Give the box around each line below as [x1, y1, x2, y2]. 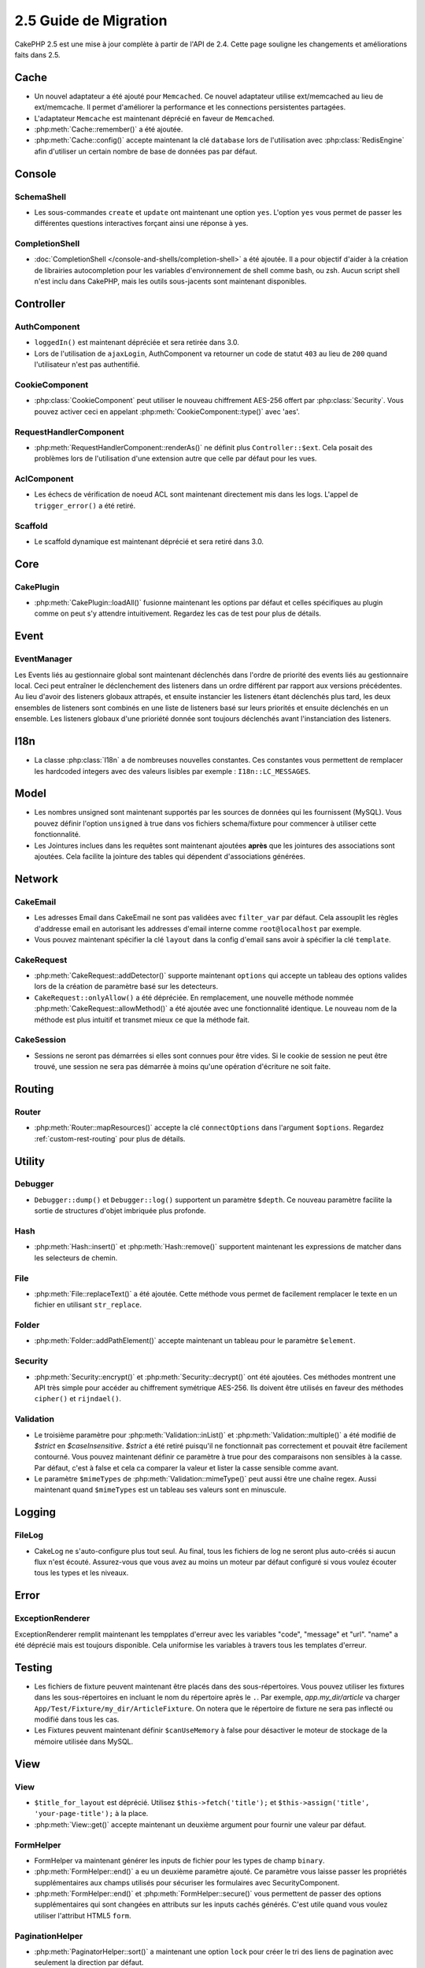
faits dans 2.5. [14, 50, 61, 59]
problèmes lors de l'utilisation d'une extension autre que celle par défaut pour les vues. [34, 453, 317, 464]
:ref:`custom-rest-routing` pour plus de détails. [34, 1134, 186, 1143]
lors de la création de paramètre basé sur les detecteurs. [34, 982, 219, 991]
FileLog [14, 1530, 43, 1541]
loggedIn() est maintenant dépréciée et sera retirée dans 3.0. [34, 338, 240, 347]
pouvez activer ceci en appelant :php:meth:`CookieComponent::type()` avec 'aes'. [34, 406, 301, 416]
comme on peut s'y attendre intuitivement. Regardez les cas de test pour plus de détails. [34, 609, 322, 618]
